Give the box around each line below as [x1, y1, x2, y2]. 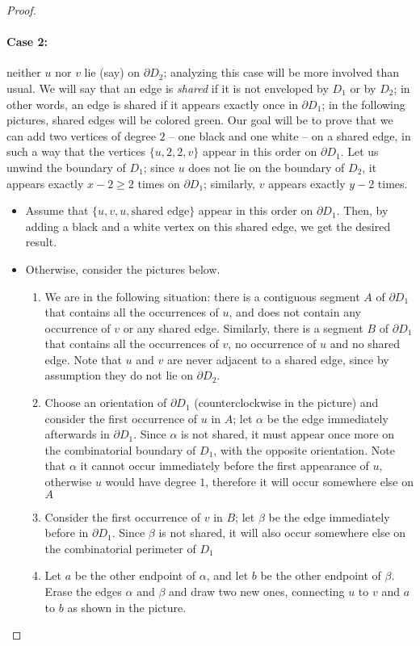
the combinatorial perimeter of [44, 539, 196, 556]
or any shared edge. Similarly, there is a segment [123, 319, 363, 336]
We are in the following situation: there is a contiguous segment [44, 287, 360, 304]
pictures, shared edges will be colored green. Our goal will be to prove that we [6, 111, 393, 128]
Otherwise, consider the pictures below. [25, 260, 220, 277]
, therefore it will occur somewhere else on [205, 473, 414, 490]
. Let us [340, 143, 379, 160]
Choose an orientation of [44, 394, 167, 411]
